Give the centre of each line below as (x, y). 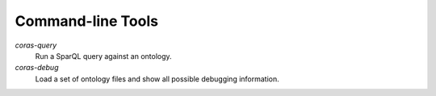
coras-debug (37, 68)
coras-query (36, 45)
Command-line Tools (87, 21)
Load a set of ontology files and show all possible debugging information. (157, 79)
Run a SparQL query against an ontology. (104, 56)
